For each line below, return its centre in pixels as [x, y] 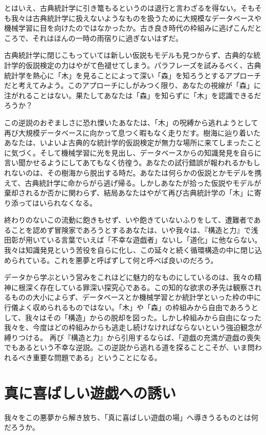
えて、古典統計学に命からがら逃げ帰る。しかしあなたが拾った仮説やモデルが [133, 182]
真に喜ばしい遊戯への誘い [90, 392]
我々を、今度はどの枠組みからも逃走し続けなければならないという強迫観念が [133, 327]
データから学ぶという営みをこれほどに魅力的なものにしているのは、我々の [129, 277]
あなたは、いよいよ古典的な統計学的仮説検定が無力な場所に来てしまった [126, 143]
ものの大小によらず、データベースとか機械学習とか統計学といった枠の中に [136, 297]
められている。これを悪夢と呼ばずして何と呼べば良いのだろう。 [111, 260]
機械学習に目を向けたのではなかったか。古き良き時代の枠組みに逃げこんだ [129, 28]
